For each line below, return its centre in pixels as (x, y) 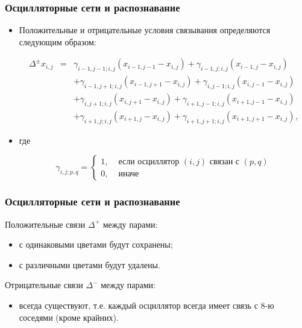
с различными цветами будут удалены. (90, 264)
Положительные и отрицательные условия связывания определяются (145, 30)
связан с (225, 162)
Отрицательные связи (44, 285)
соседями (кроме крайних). (69, 317)
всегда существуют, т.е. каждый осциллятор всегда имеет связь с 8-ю (146, 305)
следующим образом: (58, 41)
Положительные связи (45, 224)
